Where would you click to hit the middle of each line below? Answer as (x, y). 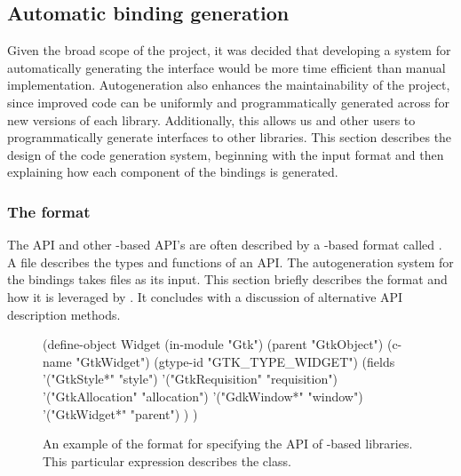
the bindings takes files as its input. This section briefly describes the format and (227, 279)
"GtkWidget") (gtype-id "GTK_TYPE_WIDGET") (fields (235, 361)
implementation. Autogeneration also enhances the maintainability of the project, (229, 85)
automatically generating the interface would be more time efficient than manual (227, 67)
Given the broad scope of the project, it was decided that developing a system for (229, 50)
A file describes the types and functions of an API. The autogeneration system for (230, 262)
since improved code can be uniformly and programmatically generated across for (228, 102)
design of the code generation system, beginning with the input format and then (226, 154)
